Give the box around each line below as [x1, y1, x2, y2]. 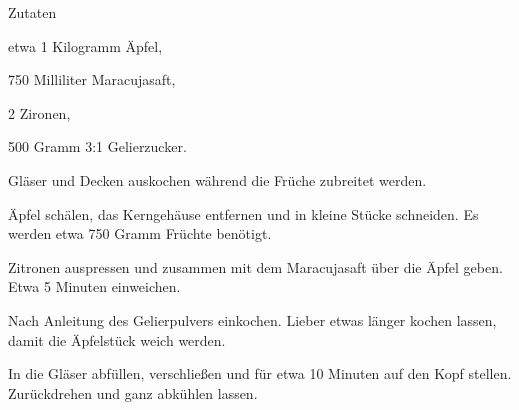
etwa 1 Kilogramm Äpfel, [8, 35, 163, 56]
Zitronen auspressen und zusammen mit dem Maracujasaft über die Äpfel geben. [8, 256, 503, 277]
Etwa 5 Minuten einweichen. [8, 276, 181, 297]
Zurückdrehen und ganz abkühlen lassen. [8, 382, 258, 403]
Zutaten [8, 2, 57, 22]
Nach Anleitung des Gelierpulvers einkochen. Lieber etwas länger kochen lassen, [8, 309, 497, 330]
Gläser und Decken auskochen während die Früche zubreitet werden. [8, 169, 427, 190]
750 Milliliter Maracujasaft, [8, 69, 176, 90]
